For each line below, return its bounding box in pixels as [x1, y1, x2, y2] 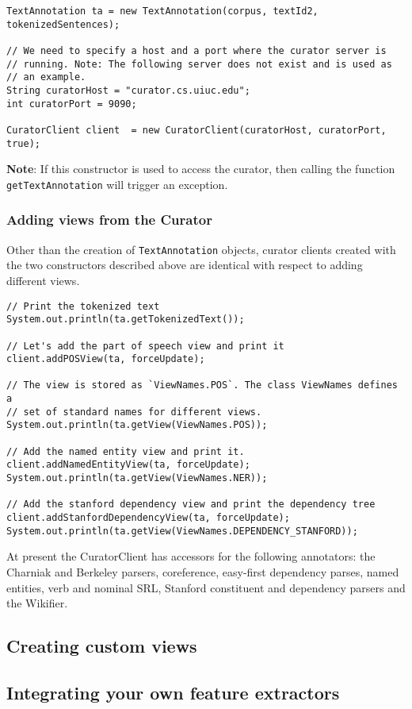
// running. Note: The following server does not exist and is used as [6, 58, 392, 70]
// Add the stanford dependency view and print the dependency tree [6, 499, 376, 511]
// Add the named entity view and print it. [6, 445, 245, 457]
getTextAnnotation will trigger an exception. [6, 175, 228, 192]
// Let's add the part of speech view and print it [6, 340, 284, 352]
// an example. [6, 71, 86, 83]
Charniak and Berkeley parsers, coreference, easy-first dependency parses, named [6, 563, 399, 580]
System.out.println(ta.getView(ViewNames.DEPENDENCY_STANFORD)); [6, 525, 358, 537]
